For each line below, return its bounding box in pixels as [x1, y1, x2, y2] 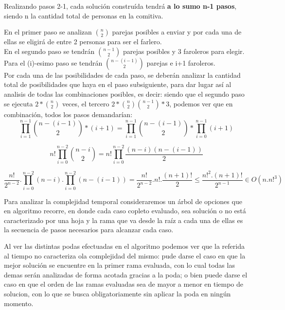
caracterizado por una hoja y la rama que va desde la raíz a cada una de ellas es [4, 215, 243, 225]
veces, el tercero [62, 98, 109, 108]
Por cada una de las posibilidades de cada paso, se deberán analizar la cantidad [4, 69, 241, 80]
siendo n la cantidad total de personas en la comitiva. [4, 10, 163, 20]
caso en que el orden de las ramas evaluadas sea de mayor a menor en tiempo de [4, 279, 243, 289]
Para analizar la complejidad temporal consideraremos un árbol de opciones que [4, 196, 242, 206]
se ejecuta [4, 98, 33, 108]
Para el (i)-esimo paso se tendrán [4, 57, 103, 68]
